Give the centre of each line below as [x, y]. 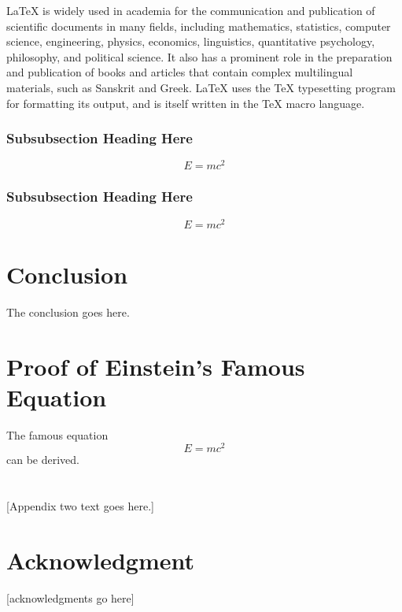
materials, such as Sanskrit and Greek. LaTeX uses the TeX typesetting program [201, 87]
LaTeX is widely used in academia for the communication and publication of [191, 10]
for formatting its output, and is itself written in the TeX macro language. [186, 103]
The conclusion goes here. [68, 312]
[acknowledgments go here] [70, 597]
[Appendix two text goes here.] [80, 506]
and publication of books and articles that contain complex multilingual [180, 72]
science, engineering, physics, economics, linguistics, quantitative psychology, [191, 41]
